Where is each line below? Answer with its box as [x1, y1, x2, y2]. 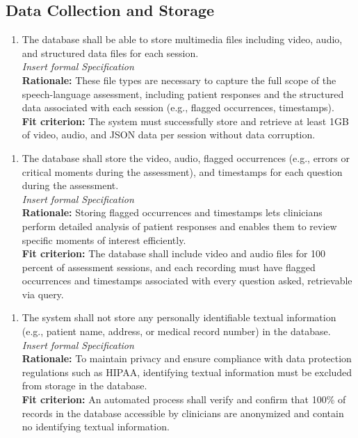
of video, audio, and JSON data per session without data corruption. [22, 127, 316, 142]
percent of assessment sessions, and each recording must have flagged [22, 259, 316, 274]
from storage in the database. [22, 378, 147, 393]
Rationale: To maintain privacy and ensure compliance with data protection [22, 351, 352, 366]
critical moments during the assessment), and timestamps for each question [22, 164, 343, 179]
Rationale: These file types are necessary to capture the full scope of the [22, 72, 336, 87]
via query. [22, 286, 64, 301]
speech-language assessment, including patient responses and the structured [22, 86, 344, 101]
